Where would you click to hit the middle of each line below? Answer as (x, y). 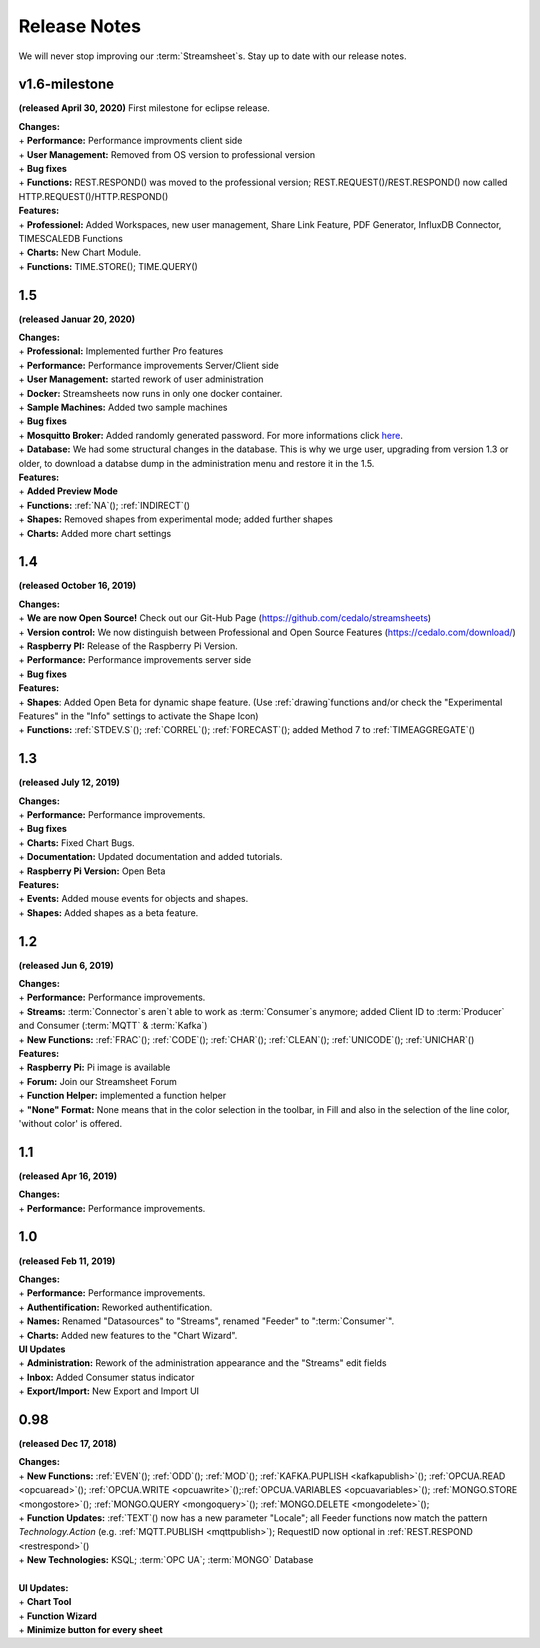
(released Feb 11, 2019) (67, 1261)
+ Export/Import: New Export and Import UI (109, 1391)
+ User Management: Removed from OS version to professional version (167, 154)
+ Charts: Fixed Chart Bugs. (76, 842)
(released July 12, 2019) (69, 782)
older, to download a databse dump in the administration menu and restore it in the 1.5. (196, 463)
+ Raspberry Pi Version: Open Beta (92, 871)
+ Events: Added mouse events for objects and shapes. (133, 899)
